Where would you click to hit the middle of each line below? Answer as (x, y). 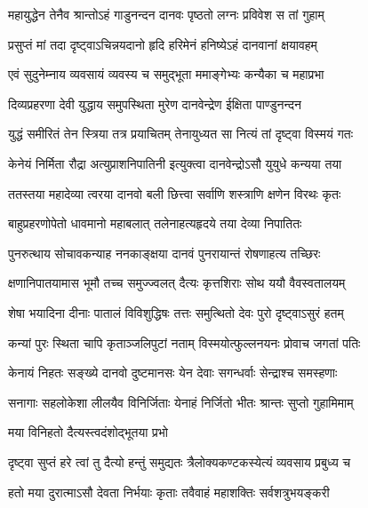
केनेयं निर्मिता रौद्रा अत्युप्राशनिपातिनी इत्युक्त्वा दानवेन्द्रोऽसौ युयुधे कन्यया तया (175, 163)
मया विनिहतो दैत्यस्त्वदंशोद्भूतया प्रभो (88, 432)
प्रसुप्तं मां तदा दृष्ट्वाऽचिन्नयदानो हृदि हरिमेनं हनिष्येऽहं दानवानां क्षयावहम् (163, 44)
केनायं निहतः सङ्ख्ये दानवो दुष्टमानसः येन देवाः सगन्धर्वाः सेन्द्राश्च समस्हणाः (173, 373)
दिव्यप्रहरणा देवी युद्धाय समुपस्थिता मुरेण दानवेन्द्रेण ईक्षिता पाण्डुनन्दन (155, 103)
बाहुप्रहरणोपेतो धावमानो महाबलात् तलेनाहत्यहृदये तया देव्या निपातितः (155, 223)
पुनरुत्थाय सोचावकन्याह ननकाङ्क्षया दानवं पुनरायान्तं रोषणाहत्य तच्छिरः (164, 253)
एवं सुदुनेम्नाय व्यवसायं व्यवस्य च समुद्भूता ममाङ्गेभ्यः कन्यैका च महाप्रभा (166, 74)
